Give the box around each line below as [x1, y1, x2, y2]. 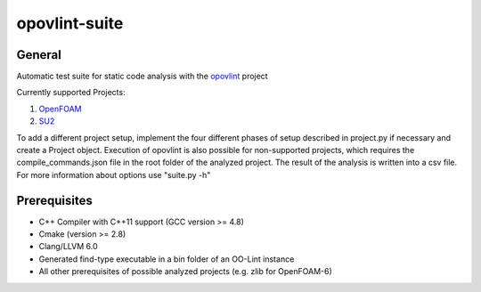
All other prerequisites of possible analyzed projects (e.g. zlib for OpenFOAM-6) [38, 266, 333, 277]
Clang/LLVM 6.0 [38, 241, 98, 252]
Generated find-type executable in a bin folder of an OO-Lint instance [38, 254, 295, 264]
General [16, 47, 62, 62]
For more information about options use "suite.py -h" [16, 169, 211, 180]
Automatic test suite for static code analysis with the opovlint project [16, 71, 268, 82]
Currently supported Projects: [16, 87, 126, 98]
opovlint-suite [16, 13, 124, 33]
